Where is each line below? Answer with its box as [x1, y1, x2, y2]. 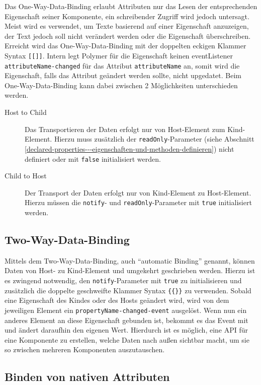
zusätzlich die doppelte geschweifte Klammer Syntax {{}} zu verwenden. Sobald [5, 285, 251, 295]
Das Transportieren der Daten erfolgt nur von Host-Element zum [25, 123, 225, 134]
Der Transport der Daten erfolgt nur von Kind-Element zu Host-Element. [25, 187, 251, 198]
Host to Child [5, 107, 47, 117]
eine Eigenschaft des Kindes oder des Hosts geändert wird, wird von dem [5, 295, 229, 305]
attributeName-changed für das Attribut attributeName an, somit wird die [5, 60, 240, 71]
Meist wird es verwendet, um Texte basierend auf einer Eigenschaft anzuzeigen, [5, 21, 249, 31]
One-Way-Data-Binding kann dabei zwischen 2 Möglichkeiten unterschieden [5, 80, 238, 90]
